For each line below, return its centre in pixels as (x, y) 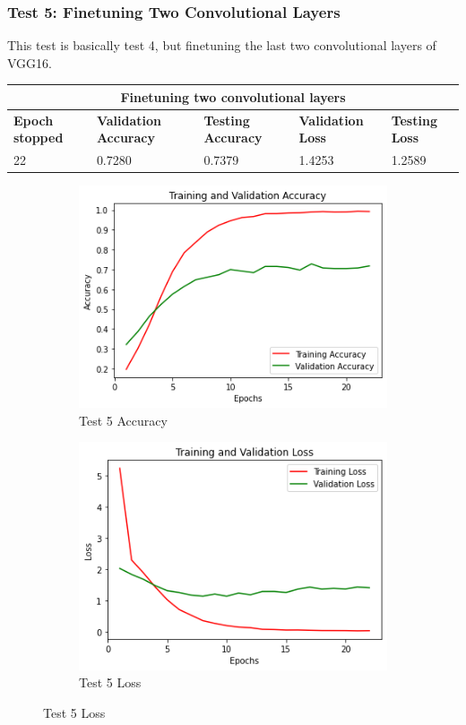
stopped (39, 138)
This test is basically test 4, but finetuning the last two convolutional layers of (222, 45)
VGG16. (30, 62)
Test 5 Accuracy (123, 420)
